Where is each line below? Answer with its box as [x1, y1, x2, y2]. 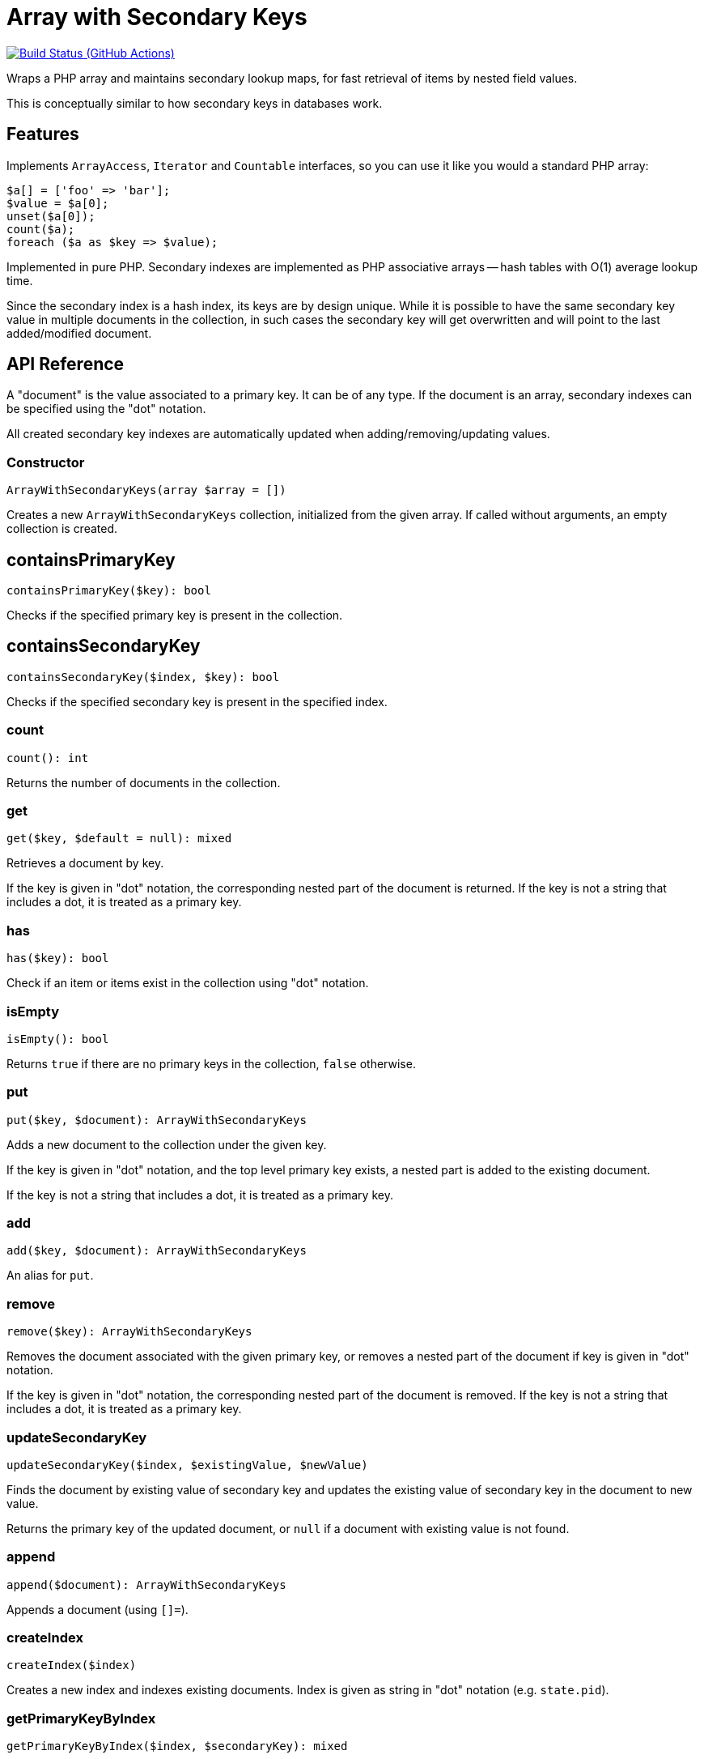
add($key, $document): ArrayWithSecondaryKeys [6, 1244, 307, 1258]
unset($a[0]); [6, 209, 95, 223]
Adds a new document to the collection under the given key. [6, 1137, 327, 1152]
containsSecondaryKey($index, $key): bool [6, 670, 280, 684]
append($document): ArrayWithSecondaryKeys [6, 1578, 286, 1591]
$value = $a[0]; [6, 196, 109, 210]
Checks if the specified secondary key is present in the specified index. [6, 694, 388, 709]
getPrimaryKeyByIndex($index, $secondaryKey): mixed [6, 1740, 348, 1753]
